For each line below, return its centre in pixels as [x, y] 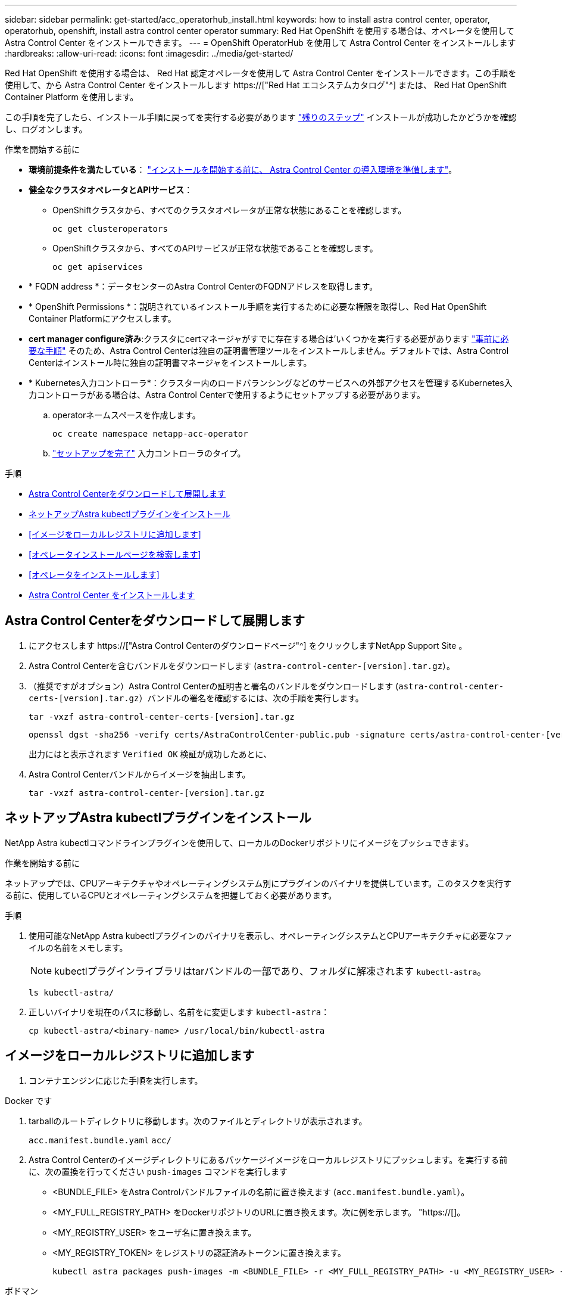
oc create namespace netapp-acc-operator [150, 434]
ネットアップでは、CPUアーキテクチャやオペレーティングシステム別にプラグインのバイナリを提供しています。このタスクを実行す [258, 883]
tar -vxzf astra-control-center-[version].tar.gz [147, 793]
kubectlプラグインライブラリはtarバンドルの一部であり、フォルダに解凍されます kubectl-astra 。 [271, 971]
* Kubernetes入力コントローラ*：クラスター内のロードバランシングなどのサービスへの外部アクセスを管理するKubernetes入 [271, 383]
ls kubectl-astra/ [71, 992]
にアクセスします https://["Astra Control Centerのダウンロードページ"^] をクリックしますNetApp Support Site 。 [248, 645]
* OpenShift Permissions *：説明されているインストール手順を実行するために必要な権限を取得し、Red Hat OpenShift [258, 307]
